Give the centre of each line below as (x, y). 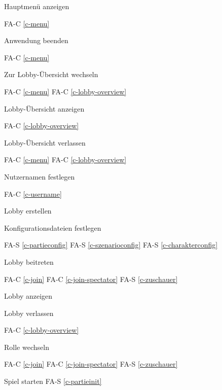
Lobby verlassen (29, 313)
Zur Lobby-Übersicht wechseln (51, 74)
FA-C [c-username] (33, 193)
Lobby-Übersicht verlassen (45, 142)
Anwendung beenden (36, 40)
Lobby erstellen (28, 211)
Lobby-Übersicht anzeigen (44, 108)
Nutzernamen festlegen (40, 176)
